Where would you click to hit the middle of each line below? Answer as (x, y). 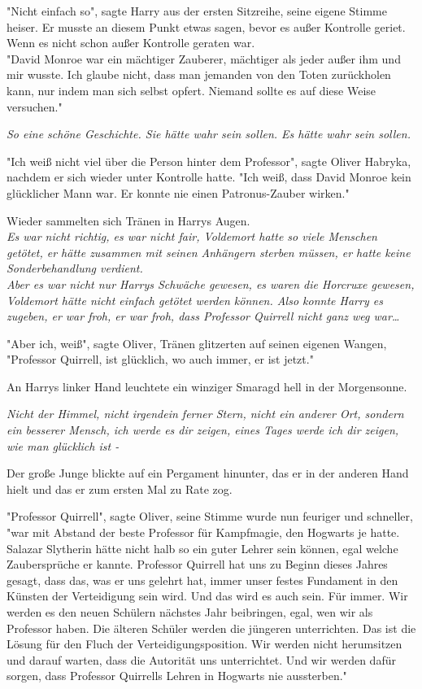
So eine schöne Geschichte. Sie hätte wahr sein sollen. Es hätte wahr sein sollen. (209, 134)
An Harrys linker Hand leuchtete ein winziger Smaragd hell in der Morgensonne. (207, 386)
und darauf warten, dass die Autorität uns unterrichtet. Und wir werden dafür (201, 659)
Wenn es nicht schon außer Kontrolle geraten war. (131, 43)
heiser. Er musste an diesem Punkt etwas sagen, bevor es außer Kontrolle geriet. (206, 26)
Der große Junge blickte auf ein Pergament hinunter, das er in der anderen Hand (208, 473)
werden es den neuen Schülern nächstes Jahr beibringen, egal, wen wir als (190, 612)
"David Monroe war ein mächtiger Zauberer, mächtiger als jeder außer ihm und (204, 58)
